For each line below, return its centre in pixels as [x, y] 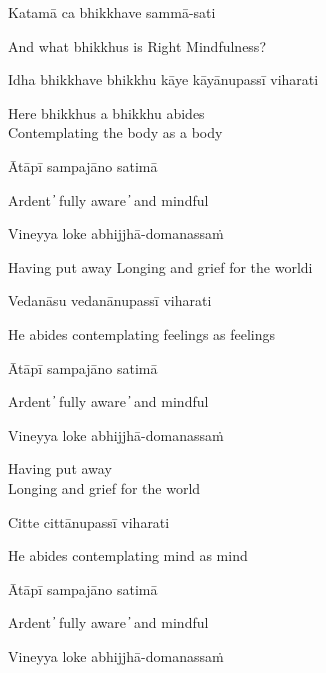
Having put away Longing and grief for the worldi [160, 266]
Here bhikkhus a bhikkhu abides [106, 112]
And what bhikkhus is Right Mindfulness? [137, 45]
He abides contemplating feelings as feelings [142, 333]
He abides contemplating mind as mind [128, 555]
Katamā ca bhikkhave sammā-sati [112, 12]
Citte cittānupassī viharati [89, 521]
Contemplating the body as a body [115, 132]
